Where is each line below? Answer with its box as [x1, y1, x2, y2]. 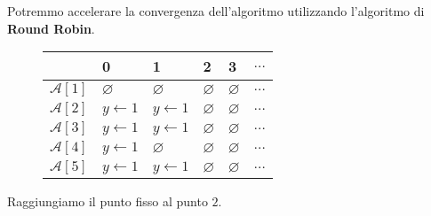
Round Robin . [7, 19, 95, 37]
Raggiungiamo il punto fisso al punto [7, 192, 208, 211]
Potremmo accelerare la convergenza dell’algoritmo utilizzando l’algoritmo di [7, 2, 425, 19]
